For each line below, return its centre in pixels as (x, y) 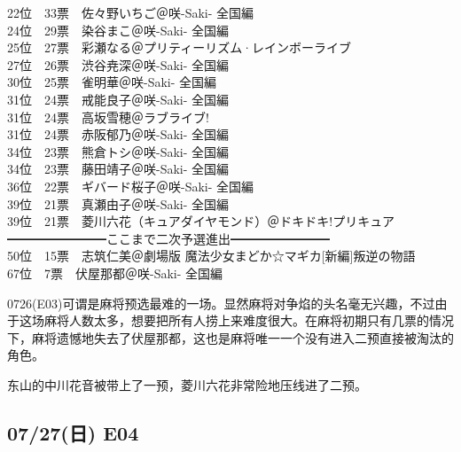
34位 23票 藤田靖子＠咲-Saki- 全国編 (118, 169)
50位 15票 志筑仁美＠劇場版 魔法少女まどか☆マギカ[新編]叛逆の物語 (211, 256)
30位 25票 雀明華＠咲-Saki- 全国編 (112, 82)
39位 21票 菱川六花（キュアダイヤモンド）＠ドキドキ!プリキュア (201, 221)
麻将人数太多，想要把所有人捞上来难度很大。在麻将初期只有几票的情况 (249, 320)
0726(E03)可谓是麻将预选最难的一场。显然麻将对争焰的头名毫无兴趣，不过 (221, 303)
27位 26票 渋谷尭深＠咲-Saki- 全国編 (118, 64)
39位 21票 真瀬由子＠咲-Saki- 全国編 (118, 203)
